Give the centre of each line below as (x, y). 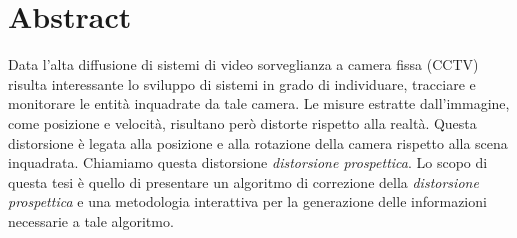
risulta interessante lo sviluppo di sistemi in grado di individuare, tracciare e (242, 83)
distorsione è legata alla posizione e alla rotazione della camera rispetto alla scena (258, 142)
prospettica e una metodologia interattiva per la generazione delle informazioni (247, 201)
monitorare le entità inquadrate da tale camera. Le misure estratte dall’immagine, (259, 103)
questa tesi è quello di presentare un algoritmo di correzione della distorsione (243, 181)
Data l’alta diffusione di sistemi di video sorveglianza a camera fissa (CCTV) (243, 64)
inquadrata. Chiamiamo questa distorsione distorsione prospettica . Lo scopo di (248, 162)
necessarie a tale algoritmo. (91, 220)
